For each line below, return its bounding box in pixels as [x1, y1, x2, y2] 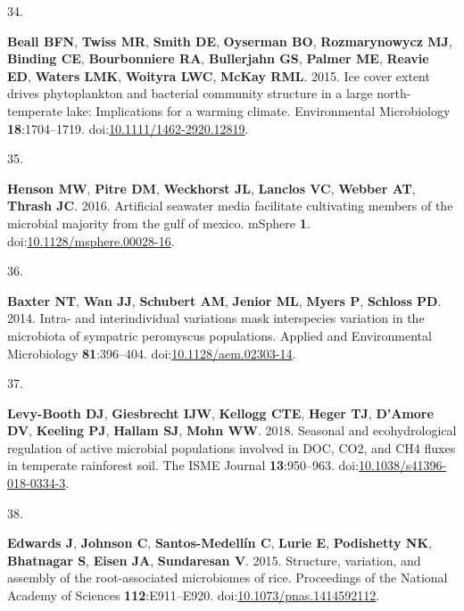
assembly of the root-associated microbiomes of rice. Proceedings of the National [7, 568, 448, 587]
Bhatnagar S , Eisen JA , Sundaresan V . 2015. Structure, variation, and [7, 550, 421, 569]
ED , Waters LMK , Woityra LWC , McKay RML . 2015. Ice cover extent [7, 66, 430, 85]
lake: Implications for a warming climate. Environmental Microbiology [66, 101, 451, 120]
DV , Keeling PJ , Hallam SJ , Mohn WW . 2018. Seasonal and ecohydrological [7, 421, 457, 440]
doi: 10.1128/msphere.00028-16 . [7, 231, 175, 250]
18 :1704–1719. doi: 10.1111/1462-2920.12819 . [7, 119, 249, 137]
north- [377, 84, 411, 103]
